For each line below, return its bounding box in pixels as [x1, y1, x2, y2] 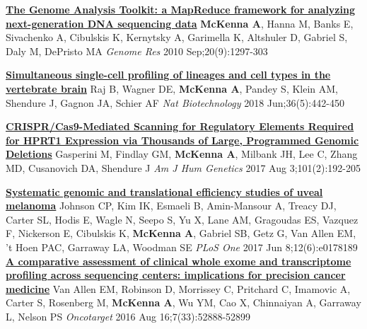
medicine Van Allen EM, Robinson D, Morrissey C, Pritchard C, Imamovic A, [6, 281, 351, 296]
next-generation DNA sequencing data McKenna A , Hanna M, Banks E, [6, 16, 354, 30]
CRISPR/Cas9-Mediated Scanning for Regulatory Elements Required [6, 119, 354, 134]
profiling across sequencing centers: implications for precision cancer [6, 267, 346, 282]
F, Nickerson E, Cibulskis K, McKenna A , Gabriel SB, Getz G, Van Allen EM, [6, 226, 356, 241]
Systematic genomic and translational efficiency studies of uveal [6, 184, 323, 199]
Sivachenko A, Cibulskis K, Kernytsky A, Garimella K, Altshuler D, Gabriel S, [6, 30, 348, 45]
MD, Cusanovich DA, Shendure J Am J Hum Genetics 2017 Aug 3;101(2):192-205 [6, 160, 361, 175]
